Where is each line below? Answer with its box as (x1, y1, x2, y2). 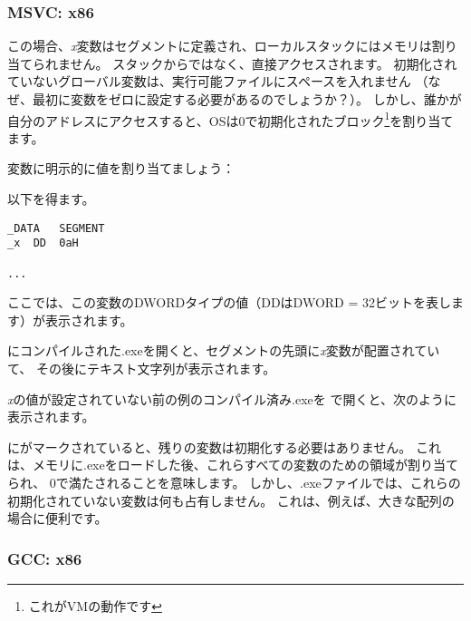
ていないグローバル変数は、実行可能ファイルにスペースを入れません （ (7, 72, 428, 91)
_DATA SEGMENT (7, 221, 105, 235)
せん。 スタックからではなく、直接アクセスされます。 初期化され (70, 53, 457, 73)
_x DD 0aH (7, 237, 79, 250)
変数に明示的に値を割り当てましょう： (7, 159, 235, 178)
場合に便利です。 (7, 509, 108, 528)
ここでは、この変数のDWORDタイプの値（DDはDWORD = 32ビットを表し (7, 293, 451, 312)
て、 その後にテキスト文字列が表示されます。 (7, 359, 276, 378)
